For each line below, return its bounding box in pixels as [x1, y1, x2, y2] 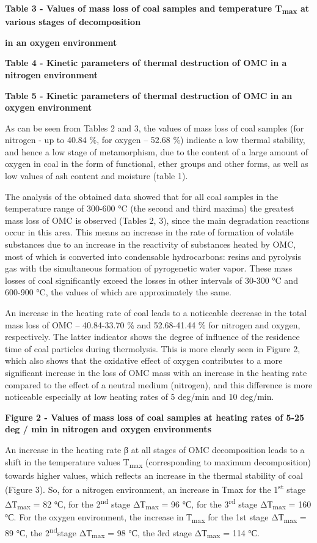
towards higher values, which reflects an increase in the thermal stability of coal [5, 468, 303, 481]
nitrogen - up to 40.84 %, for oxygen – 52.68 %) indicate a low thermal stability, [5, 133, 305, 146]
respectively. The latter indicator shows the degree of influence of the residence [5, 330, 300, 343]
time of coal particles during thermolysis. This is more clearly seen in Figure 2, [5, 342, 301, 355]
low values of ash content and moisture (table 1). [5, 169, 188, 182]
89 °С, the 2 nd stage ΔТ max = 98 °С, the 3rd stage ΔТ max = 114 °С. [5, 525, 260, 541]
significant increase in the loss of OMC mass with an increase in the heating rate [5, 366, 307, 379]
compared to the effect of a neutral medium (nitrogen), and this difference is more [5, 378, 313, 391]
